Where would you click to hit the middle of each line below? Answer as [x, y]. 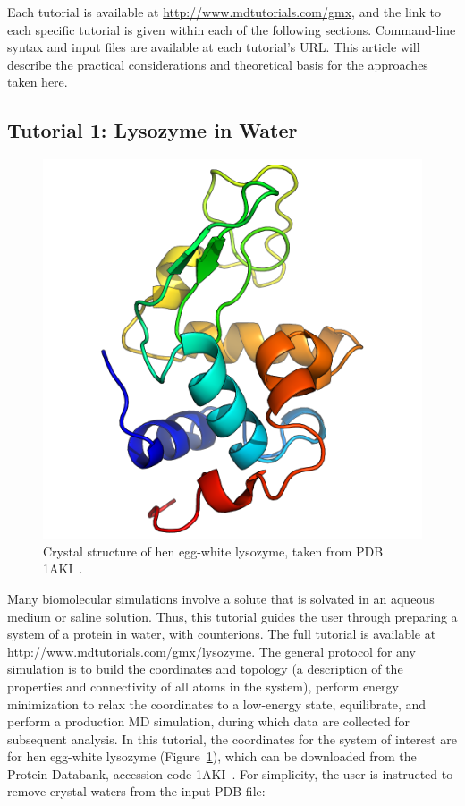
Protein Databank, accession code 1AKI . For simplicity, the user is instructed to [230, 773]
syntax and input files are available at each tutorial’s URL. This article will [214, 47]
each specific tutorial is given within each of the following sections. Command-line [232, 29]
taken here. [38, 82]
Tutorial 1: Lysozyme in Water [152, 130]
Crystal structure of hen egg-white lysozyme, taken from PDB [213, 551]
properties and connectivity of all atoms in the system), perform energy [203, 686]
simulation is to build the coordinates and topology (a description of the [205, 669]
